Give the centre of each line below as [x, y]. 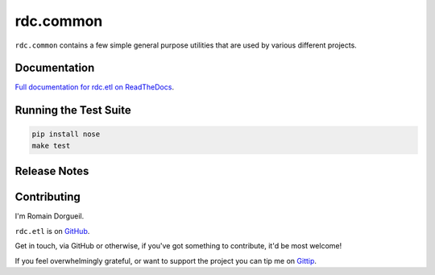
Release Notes [52, 171]
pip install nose [66, 134]
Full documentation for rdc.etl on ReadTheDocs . [95, 87]
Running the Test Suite [73, 110]
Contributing [48, 197]
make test [51, 146]
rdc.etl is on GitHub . [52, 231]
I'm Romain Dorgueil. [50, 216]
